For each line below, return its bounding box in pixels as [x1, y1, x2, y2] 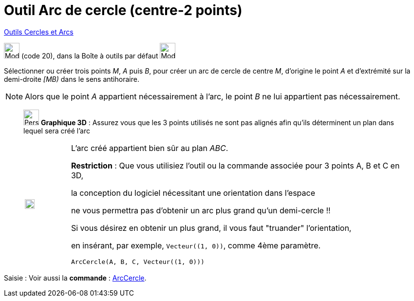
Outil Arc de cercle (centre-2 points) [4, 2, 243, 19]
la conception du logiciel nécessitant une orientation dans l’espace [71, 188, 316, 198]
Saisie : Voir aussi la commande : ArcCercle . [4, 273, 147, 282]
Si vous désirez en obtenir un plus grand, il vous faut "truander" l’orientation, [71, 223, 352, 233]
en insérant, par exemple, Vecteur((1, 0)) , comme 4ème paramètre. [71, 240, 321, 250]
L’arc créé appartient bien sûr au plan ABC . [71, 143, 228, 153]
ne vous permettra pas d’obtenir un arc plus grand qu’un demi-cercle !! [71, 205, 331, 215]
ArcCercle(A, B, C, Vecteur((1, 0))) [71, 258, 205, 265]
